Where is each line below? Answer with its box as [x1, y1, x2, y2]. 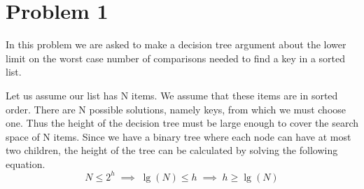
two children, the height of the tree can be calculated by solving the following [6, 143, 338, 157]
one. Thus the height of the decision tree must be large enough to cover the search [6, 115, 359, 130]
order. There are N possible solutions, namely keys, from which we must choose [6, 101, 346, 116]
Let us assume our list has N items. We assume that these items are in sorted [6, 87, 338, 102]
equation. [6, 156, 45, 171]
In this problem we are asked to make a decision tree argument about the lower [6, 37, 346, 52]
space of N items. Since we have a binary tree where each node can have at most [6, 129, 351, 143]
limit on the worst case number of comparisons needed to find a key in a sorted [6, 50, 346, 65]
